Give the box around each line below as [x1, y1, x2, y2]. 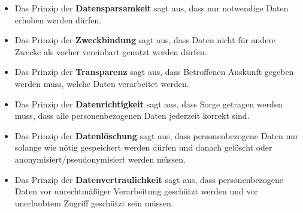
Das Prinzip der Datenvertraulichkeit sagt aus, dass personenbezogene [14, 173, 284, 185]
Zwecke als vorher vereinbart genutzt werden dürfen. [14, 45, 207, 58]
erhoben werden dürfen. [14, 13, 102, 26]
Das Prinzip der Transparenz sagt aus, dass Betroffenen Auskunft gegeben [14, 65, 294, 78]
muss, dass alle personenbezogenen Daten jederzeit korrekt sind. [14, 109, 250, 122]
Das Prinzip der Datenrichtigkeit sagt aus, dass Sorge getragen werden [14, 97, 283, 110]
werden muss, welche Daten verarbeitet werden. [14, 77, 189, 89]
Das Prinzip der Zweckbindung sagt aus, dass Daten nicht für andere [14, 34, 276, 46]
